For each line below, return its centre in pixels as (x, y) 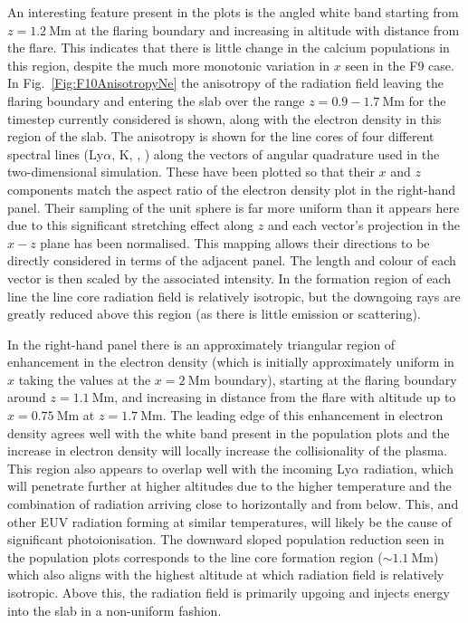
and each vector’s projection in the (364, 225)
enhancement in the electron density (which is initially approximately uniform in (231, 362)
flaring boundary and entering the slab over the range (156, 100)
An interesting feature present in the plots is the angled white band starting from (233, 12)
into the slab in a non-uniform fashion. (115, 610)
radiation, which (408, 468)
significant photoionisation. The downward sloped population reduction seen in (226, 539)
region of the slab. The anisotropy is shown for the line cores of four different (221, 136)
